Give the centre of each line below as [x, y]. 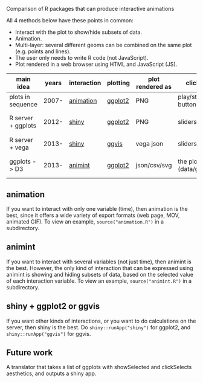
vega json [150, 143]
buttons [189, 104]
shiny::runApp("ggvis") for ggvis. [49, 333]
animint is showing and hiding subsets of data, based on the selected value [100, 274]
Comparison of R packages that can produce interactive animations [90, 9]
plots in [20, 97]
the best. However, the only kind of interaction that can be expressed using [100, 268]
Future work [30, 353]
